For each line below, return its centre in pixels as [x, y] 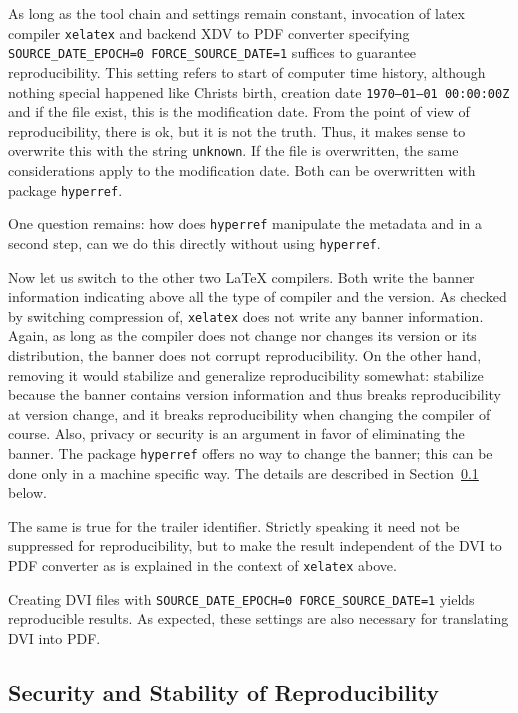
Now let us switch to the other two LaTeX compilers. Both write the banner [241, 276]
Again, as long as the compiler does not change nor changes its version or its [242, 335]
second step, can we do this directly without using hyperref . [194, 242]
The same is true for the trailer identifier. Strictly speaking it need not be [234, 525]
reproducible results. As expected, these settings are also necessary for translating [258, 618]
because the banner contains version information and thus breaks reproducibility [255, 394]
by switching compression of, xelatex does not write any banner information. [246, 315]
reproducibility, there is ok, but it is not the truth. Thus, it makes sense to [237, 130]
